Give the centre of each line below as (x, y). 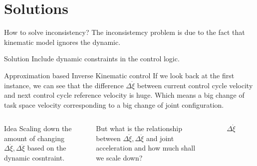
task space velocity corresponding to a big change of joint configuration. (114, 104)
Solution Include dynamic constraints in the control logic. (92, 59)
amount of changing (34, 138)
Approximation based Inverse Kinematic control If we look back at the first (119, 75)
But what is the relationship (139, 128)
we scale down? (119, 158)
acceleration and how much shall (146, 148)
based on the (47, 148)
